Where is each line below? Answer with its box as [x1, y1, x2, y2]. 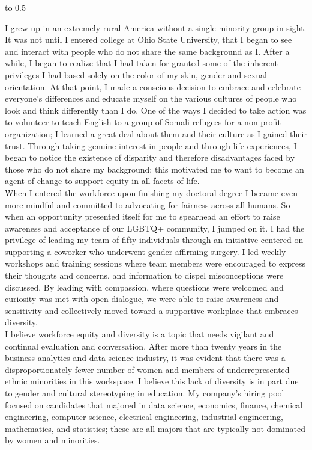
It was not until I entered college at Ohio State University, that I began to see [5, 33, 292, 46]
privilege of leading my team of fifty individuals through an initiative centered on [5, 233, 304, 246]
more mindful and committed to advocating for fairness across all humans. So [5, 198, 290, 211]
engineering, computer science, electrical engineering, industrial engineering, [5, 410, 283, 423]
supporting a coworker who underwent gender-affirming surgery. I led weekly [5, 245, 286, 257]
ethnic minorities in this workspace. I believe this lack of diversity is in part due [5, 375, 299, 387]
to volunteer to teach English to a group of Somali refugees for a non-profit [5, 116, 281, 128]
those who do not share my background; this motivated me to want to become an [5, 162, 304, 175]
